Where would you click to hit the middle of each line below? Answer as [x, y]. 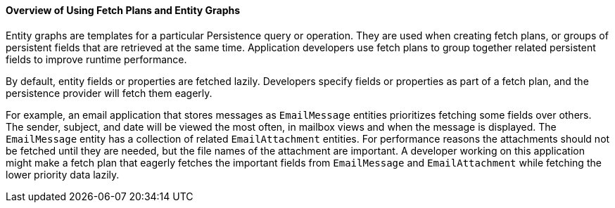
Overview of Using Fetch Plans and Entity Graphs [123, 10]
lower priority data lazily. [63, 174]
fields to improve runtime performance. [96, 59]
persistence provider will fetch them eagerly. [109, 93]
